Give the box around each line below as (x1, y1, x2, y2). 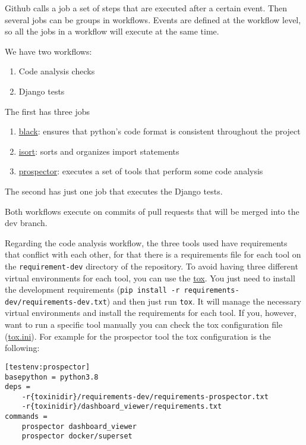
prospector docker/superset (21, 432, 133, 441)
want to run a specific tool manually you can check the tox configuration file (5, 318, 283, 331)
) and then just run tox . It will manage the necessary (106, 294, 301, 307)
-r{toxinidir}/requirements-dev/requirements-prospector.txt (21, 392, 269, 401)
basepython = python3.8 (5, 372, 99, 381)
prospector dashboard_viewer (21, 422, 137, 431)
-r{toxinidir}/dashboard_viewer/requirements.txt (21, 402, 222, 411)
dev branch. (5, 217, 48, 229)
